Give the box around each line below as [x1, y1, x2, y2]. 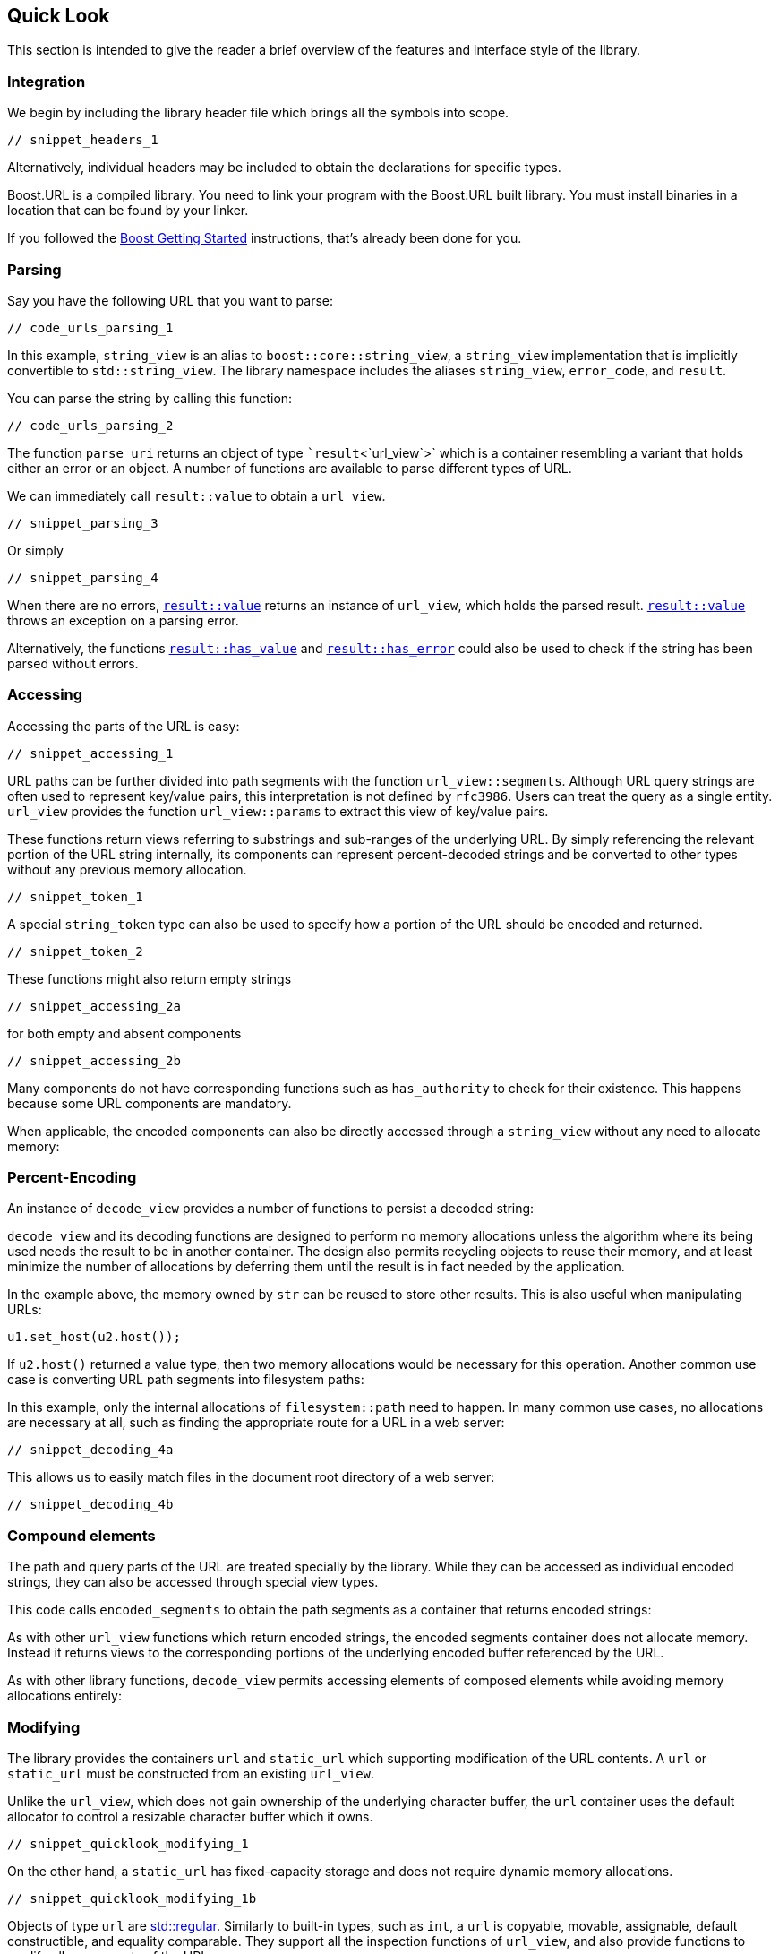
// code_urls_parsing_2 [7, 417, 174, 433]
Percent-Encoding [7, 1168, 137, 1187]
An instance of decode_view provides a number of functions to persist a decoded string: [7, 1201, 535, 1217]
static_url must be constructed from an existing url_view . [7, 1765, 375, 1781]
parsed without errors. [7, 655, 139, 671]
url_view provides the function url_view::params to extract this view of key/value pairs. [7, 803, 549, 819]
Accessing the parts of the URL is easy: [7, 718, 240, 734]
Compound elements [7, 1526, 156, 1545]
